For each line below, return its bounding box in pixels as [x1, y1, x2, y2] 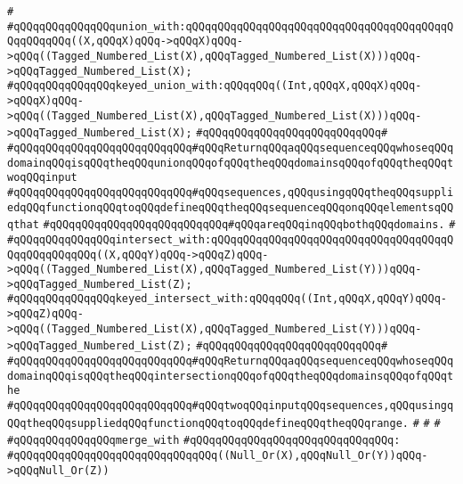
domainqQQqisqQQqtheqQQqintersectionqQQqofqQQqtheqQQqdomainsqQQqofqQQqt [7, 369, 454, 382]
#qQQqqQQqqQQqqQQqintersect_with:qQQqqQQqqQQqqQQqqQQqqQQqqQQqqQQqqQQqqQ [7, 233, 454, 246]
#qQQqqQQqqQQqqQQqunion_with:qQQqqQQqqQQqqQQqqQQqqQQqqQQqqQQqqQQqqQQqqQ [7, 20, 454, 33]
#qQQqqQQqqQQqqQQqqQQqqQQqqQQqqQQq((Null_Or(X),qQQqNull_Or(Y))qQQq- [7, 449, 428, 463]
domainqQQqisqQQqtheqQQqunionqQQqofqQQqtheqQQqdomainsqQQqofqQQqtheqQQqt [7, 156, 454, 169]
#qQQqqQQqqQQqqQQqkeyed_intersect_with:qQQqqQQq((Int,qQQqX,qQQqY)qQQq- [7, 292, 447, 306]
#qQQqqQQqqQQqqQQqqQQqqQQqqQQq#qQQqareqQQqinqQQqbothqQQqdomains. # [43, 218, 456, 232]
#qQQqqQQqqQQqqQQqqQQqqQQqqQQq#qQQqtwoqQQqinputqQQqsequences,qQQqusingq [7, 399, 454, 413]
